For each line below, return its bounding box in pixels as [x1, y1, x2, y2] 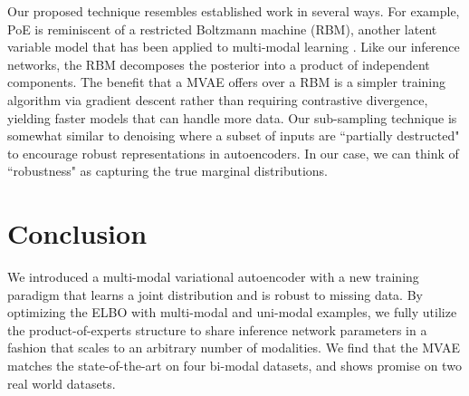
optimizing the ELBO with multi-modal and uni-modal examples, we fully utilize [7, 303, 457, 322]
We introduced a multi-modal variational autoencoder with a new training [7, 267, 419, 286]
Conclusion [7, 215, 148, 252]
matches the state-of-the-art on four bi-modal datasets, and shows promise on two [7, 356, 462, 375]
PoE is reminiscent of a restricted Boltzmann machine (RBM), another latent [7, 19, 437, 38]
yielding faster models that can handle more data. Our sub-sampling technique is [7, 108, 457, 127]
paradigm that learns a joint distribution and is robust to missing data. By [7, 285, 423, 304]
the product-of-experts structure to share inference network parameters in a [7, 320, 427, 339]
